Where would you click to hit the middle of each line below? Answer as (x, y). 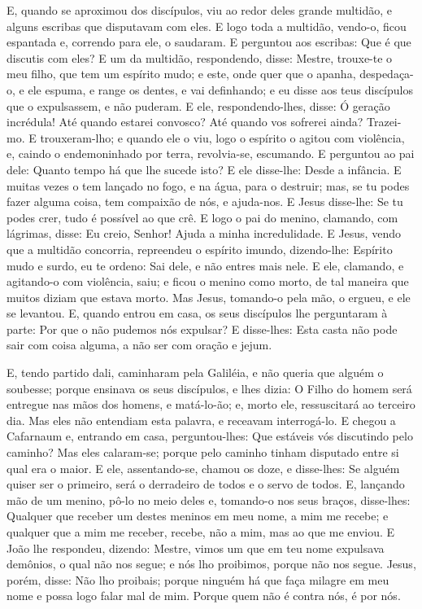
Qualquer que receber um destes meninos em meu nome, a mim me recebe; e (198, 516)
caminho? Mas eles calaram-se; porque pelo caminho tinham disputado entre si (203, 452)
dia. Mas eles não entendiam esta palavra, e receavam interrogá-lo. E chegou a (201, 420)
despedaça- (387, 74)
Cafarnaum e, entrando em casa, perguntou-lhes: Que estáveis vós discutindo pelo (210, 436)
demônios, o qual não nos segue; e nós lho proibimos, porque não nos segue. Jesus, (211, 564)
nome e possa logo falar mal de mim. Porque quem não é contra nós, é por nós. (204, 596)
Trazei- (384, 122)
